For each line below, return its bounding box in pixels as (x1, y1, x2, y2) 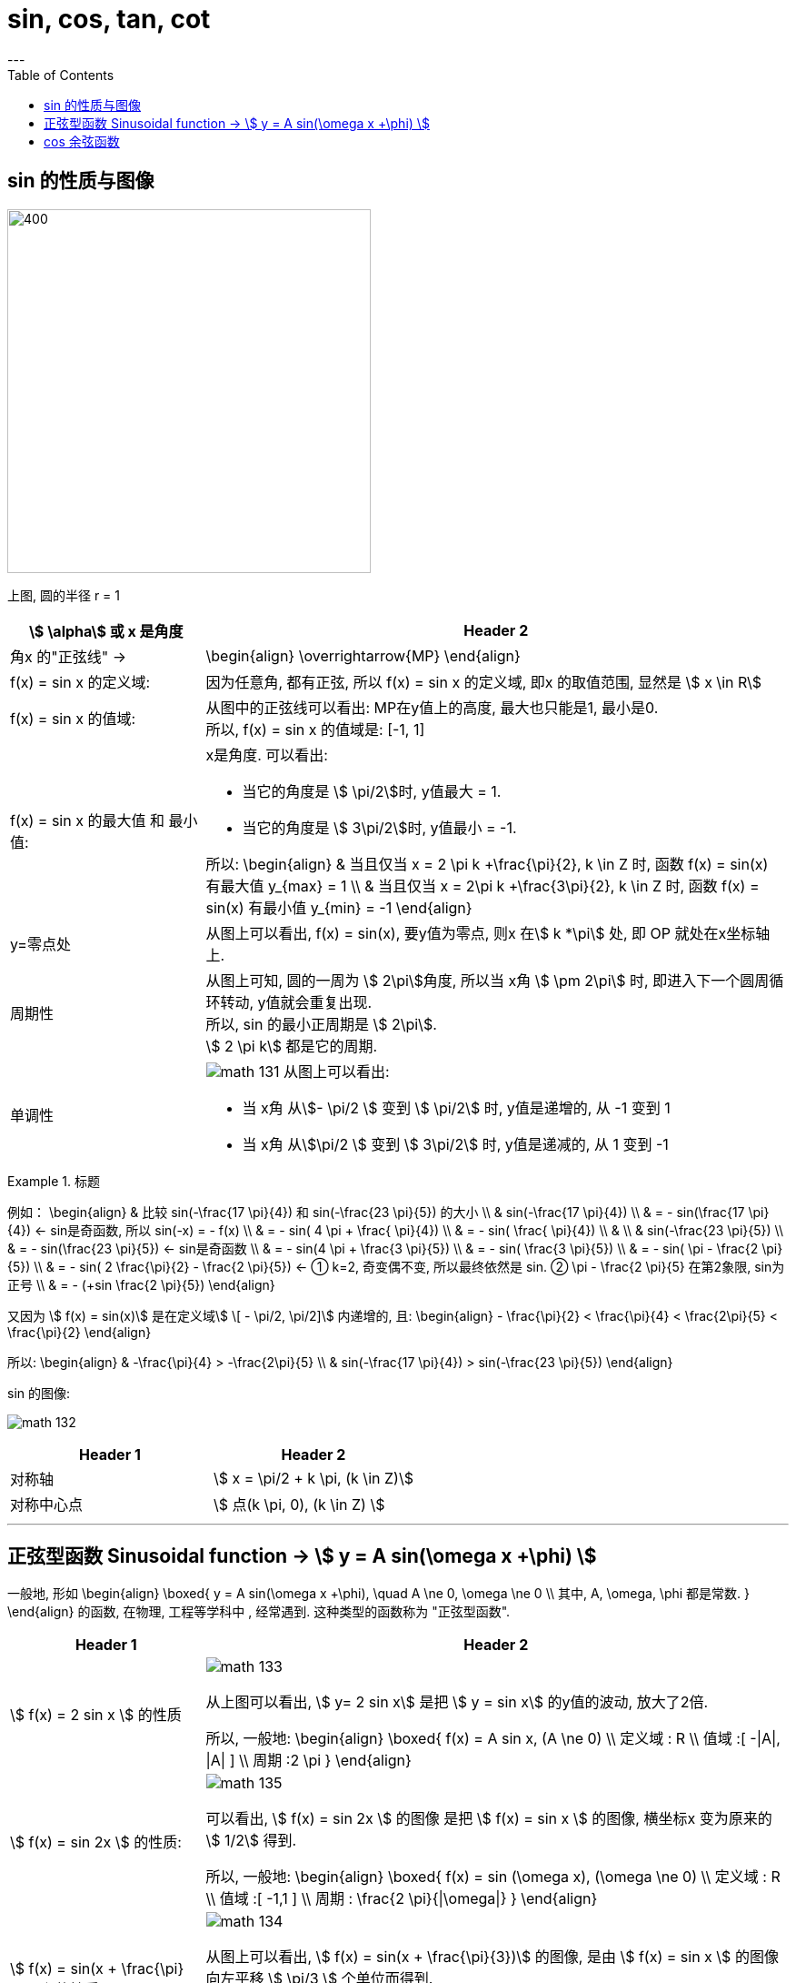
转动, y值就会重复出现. (220, 992, 373, 1012)
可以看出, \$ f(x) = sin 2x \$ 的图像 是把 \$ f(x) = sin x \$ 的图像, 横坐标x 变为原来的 (205, 1809, 772, 1828)
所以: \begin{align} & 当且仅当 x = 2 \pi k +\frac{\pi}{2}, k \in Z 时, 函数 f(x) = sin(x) (205, 854, 769, 873)
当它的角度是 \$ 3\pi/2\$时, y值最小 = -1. (242, 818, 517, 837)
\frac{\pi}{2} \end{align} (7, 1324, 152, 1340)
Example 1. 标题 (7, 1173, 100, 1189)
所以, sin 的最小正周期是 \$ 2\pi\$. (205, 1014, 437, 1033)
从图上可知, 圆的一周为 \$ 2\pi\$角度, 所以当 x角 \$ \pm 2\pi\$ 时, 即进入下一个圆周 (205, 971, 770, 990)
